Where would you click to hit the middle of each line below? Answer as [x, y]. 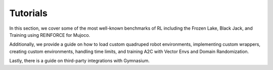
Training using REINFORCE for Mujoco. [50, 35]
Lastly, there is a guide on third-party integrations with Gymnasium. [80, 61]
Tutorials [28, 13]
